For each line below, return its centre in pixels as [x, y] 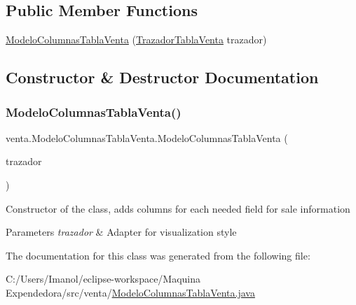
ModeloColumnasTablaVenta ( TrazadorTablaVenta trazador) [136, 40]
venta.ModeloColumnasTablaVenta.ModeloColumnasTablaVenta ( [147, 137]
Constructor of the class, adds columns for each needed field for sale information [178, 208]
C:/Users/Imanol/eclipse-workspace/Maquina [103, 279]
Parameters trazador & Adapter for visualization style [121, 232]
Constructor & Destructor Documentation [162, 77]
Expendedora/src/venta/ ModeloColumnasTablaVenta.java [130, 292]
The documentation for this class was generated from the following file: [158, 255]
